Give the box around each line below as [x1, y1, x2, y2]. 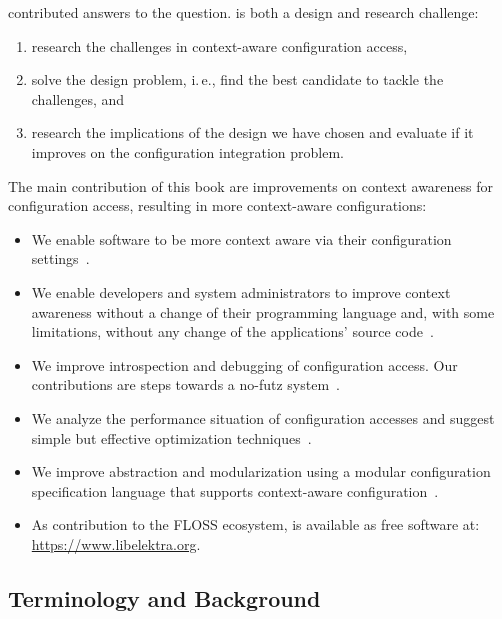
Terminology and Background [8, 582, 321, 613]
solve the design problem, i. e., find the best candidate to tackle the [31, 69, 444, 90]
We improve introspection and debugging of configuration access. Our [31, 354, 458, 375]
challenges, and [31, 88, 125, 109]
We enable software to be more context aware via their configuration [31, 228, 452, 249]
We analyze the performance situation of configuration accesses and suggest [31, 407, 495, 428]
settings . [31, 248, 90, 269]
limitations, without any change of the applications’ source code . [31, 321, 434, 342]
